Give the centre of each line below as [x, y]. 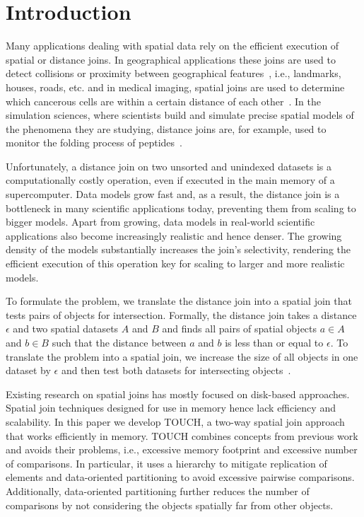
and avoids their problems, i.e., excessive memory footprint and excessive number [182, 449]
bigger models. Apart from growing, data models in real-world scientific [160, 222]
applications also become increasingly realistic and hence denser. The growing [174, 235]
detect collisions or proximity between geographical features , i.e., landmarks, [174, 73]
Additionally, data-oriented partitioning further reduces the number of [158, 490]
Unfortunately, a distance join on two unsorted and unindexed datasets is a [169, 166]
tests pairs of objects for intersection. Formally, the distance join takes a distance [181, 314]
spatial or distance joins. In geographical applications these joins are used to [171, 59]
